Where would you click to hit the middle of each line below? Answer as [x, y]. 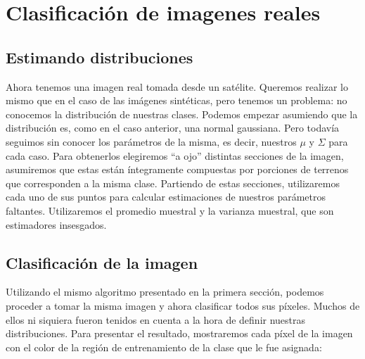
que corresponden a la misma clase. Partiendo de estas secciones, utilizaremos [173, 183]
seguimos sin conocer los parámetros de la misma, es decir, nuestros [151, 141]
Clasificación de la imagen [102, 262]
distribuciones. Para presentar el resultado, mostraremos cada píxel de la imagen [179, 333]
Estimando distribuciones [100, 57]
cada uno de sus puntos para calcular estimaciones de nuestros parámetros [166, 197]
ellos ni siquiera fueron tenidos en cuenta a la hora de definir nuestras [156, 319]
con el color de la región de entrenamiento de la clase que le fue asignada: [164, 347]
